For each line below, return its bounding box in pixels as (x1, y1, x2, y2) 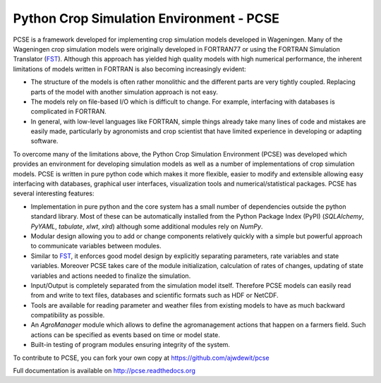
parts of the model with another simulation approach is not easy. (30, 87, 218, 96)
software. (30, 137, 59, 145)
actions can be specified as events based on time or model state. (30, 330, 220, 339)
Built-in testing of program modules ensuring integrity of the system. (30, 341, 231, 349)
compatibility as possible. (30, 311, 105, 320)
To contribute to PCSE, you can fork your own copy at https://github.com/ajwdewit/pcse (13, 353, 270, 362)
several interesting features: (13, 189, 95, 197)
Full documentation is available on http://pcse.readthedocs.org (13, 367, 195, 375)
